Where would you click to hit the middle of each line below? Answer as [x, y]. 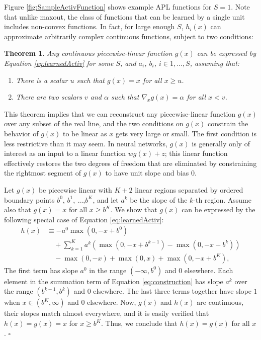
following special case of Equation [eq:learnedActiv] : [84, 219]
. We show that [134, 209]
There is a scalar [42, 80]
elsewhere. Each [209, 270]
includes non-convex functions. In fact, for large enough [90, 26]
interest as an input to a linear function [65, 153]
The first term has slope [41, 270]
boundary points [29, 199]
